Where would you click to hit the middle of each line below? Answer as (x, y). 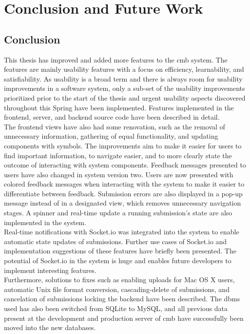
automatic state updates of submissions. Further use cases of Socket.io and (115, 241)
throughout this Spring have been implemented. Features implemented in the (119, 107)
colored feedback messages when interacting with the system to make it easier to (124, 184)
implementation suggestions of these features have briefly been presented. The (120, 251)
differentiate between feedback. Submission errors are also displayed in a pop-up (123, 193)
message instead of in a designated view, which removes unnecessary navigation (123, 203)
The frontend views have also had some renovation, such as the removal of (115, 126)
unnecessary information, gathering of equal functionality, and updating (111, 136)
